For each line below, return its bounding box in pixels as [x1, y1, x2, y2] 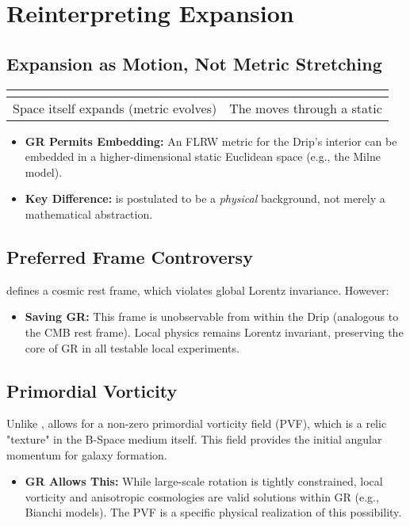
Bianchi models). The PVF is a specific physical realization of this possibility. [25, 504, 402, 520]
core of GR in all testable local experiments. [25, 339, 239, 356]
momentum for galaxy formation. [6, 446, 167, 463]
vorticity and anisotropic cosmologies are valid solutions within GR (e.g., [25, 488, 379, 505]
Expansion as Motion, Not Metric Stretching [6, 51, 382, 75]
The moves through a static [229, 98, 382, 117]
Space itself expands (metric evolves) [13, 98, 217, 117]
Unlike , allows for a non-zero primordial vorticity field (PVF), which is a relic [6, 415, 387, 432]
